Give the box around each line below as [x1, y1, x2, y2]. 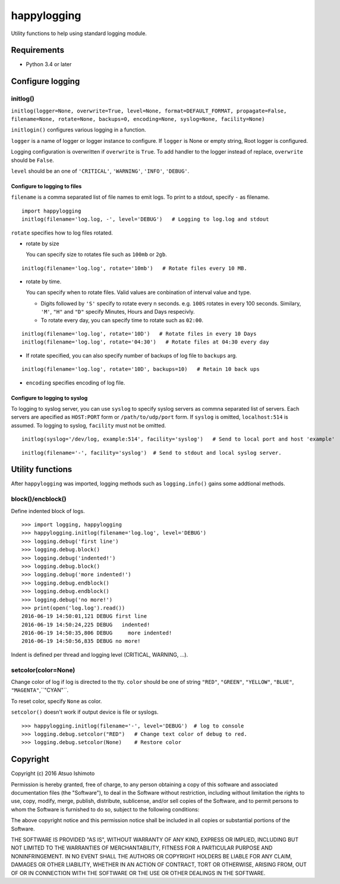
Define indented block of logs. [11, 507, 86, 514]
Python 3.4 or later [26, 61, 72, 68]
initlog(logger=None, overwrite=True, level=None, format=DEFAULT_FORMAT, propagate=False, [11, 107, 287, 114]
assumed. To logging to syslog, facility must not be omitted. [11, 421, 166, 429]
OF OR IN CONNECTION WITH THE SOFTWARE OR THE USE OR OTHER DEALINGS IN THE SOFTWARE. [11, 869, 266, 876]
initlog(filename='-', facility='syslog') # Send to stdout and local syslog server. [21, 449, 282, 456]
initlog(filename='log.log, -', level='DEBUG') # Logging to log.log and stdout [21, 216, 269, 223]
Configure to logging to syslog [11, 394, 88, 401]
